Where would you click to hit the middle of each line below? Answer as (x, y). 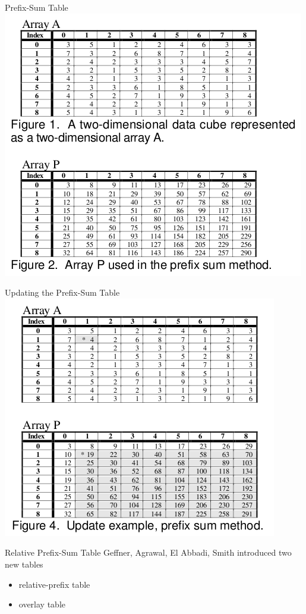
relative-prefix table (54, 584)
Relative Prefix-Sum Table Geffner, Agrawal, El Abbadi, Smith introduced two (148, 552)
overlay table (42, 604)
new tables (24, 564)
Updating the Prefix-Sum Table (62, 292)
